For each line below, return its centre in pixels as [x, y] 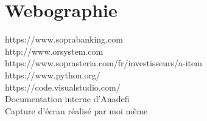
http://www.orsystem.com [54, 51]
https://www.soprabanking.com [64, 39]
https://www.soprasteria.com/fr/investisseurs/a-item [103, 63]
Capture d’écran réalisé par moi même [76, 110]
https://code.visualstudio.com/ [63, 87]
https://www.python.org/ [53, 74]
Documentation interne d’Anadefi [67, 99]
